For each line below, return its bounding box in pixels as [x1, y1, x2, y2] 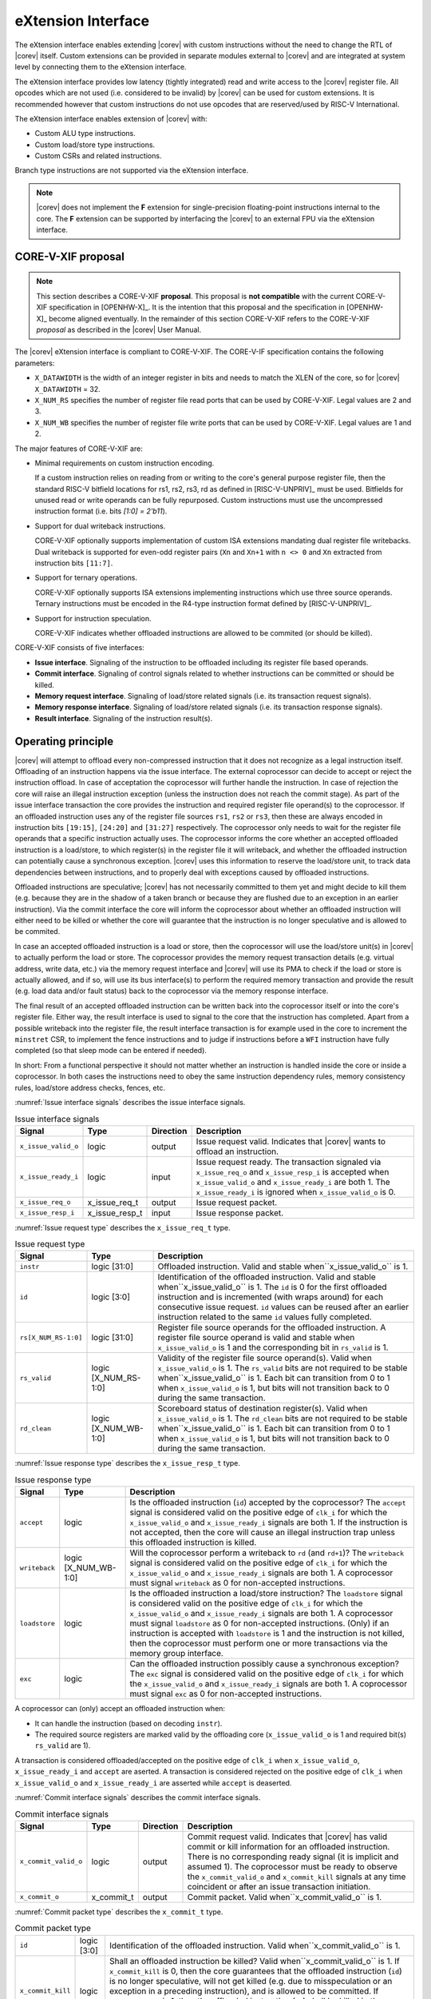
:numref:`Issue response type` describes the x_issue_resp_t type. [14, 1458, 241, 1468]
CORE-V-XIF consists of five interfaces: [14, 643, 145, 652]
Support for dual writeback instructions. [34, 521, 166, 531]
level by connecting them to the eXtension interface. [14, 62, 187, 72]
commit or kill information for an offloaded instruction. [187, 1841, 390, 1852]
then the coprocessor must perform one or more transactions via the [129, 1638, 388, 1649]
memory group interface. [129, 1648, 223, 1659]
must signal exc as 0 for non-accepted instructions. [129, 1688, 322, 1699]
